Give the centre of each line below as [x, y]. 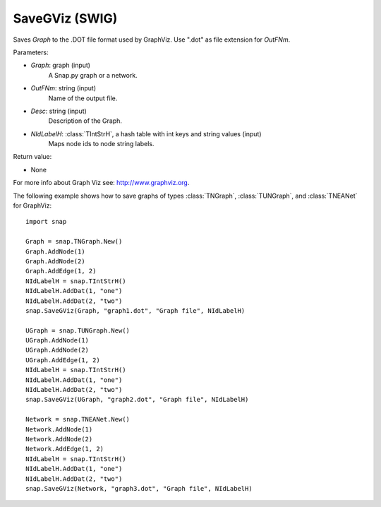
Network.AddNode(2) [59, 439]
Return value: [32, 157]
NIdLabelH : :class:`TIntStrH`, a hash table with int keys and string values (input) [146, 133]
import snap [46, 222]
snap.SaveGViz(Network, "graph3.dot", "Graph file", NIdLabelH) [139, 488]
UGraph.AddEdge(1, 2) [63, 360]
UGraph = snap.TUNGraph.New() [78, 330]
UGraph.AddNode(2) [58, 350]
